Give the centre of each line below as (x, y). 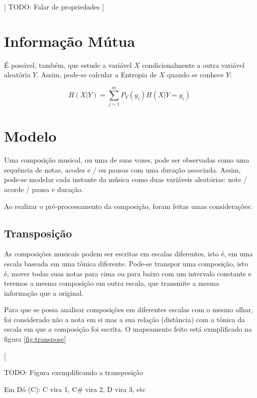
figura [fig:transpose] (35, 339)
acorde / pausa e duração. (44, 189)
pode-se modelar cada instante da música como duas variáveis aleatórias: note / (126, 179)
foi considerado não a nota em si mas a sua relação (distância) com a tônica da (125, 319)
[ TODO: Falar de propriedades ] (54, 6)
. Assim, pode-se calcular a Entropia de (97, 75)
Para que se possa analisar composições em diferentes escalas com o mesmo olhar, (128, 309)
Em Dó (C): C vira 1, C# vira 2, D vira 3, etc (75, 389)
